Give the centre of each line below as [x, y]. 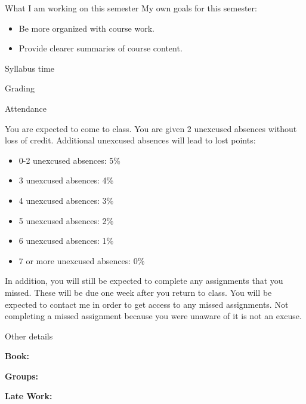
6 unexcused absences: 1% [66, 241]
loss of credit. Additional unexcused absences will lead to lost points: [130, 140]
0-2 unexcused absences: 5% [69, 160]
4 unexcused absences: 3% [66, 200]
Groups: [22, 376]
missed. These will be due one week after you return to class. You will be [138, 292]
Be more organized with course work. [86, 28]
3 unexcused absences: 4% [66, 180]
